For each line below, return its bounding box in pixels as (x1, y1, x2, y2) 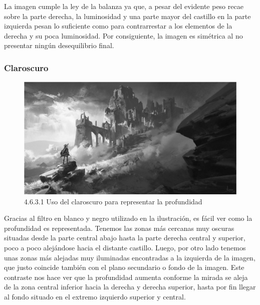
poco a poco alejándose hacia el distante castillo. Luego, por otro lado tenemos (4, 242, 246, 252)
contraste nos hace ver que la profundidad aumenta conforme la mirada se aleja (4, 271, 248, 282)
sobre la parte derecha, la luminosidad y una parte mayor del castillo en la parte (4, 11, 251, 21)
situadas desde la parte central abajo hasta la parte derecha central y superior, (4, 232, 245, 243)
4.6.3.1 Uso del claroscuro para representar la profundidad (24, 196, 202, 206)
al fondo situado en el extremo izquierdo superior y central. (4, 291, 186, 301)
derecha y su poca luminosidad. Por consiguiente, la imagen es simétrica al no (4, 30, 243, 41)
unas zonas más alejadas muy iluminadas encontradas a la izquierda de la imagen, (4, 252, 255, 262)
